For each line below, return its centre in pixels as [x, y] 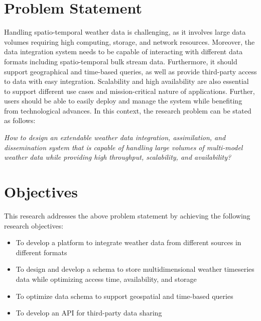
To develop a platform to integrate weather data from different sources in [128, 242]
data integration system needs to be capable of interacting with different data [123, 51]
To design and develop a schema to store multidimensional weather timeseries [135, 269]
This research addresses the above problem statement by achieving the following [127, 215]
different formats [41, 252]
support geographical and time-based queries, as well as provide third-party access [130, 71]
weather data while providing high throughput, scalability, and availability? [118, 157]
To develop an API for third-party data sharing [89, 313]
